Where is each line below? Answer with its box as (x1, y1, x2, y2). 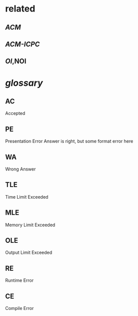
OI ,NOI (5, 57, 26, 66)
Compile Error (5, 305, 34, 311)
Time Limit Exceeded (5, 194, 48, 200)
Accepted (5, 110, 25, 116)
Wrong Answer (5, 166, 36, 172)
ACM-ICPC (5, 40, 40, 48)
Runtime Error (5, 277, 34, 283)
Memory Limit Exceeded (5, 222, 55, 228)
